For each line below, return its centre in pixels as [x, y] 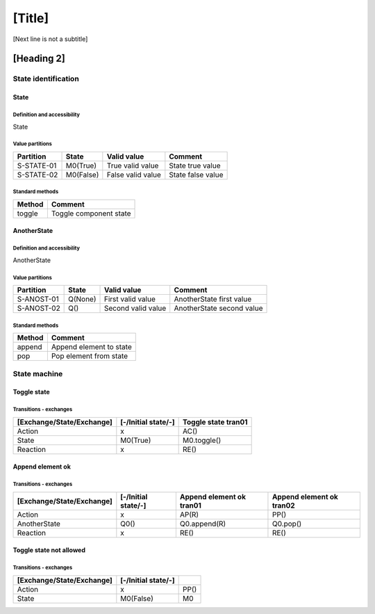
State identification [46, 79]
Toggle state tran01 [215, 422]
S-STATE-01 [37, 165]
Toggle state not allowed [49, 550]
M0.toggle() [202, 440]
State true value [195, 165]
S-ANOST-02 [39, 308]
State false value [196, 175]
